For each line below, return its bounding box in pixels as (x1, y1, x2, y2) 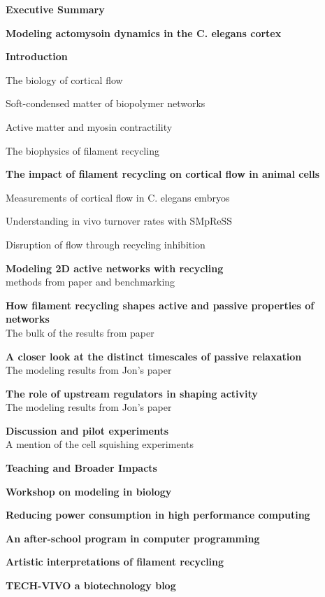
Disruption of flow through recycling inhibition (6, 237, 205, 251)
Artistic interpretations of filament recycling (6, 554, 224, 569)
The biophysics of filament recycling (6, 143, 159, 157)
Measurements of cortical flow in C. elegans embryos (6, 190, 230, 204)
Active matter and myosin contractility (6, 119, 173, 134)
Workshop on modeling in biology (6, 484, 172, 498)
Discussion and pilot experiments (6, 423, 169, 437)
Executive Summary (6, 2, 105, 16)
